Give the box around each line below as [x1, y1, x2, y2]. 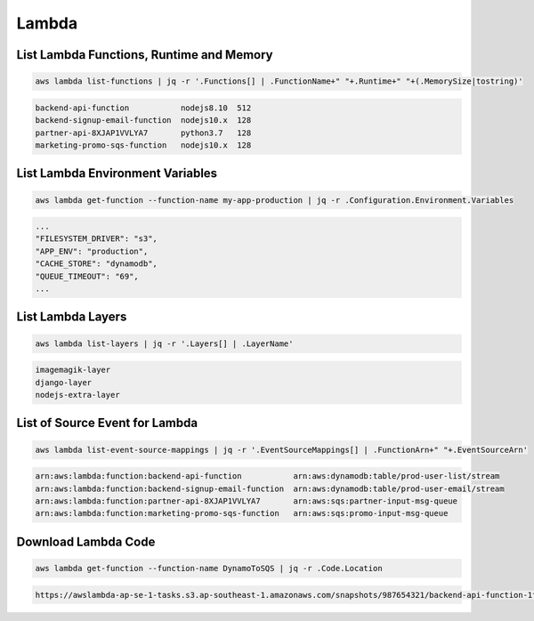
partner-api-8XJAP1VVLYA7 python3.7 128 [35, 127, 252, 138]
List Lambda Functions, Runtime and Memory [16, 47, 273, 62]
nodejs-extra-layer [35, 390, 120, 399]
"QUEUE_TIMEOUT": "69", [35, 271, 140, 281]
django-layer [35, 377, 93, 387]
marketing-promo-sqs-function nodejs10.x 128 [35, 140, 252, 150]
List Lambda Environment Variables [16, 165, 218, 181]
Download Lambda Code [16, 534, 156, 549]
